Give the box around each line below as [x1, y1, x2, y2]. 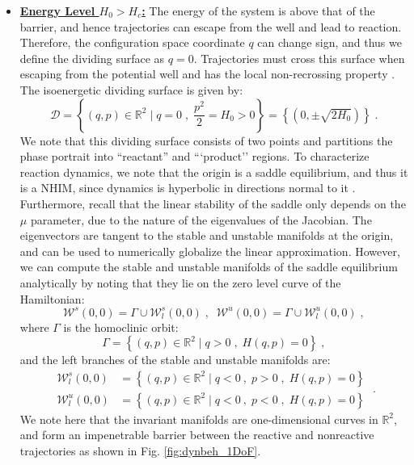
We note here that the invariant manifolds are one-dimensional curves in [19, 410, 378, 427]
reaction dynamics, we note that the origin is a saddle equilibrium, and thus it [19, 163, 408, 180]
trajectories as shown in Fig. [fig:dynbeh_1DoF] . [19, 442, 261, 459]
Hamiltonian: [19, 290, 85, 307]
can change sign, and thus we [257, 34, 402, 51]
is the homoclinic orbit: [63, 318, 179, 335]
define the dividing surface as [19, 49, 165, 66]
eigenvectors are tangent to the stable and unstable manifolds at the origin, [19, 227, 394, 244]
